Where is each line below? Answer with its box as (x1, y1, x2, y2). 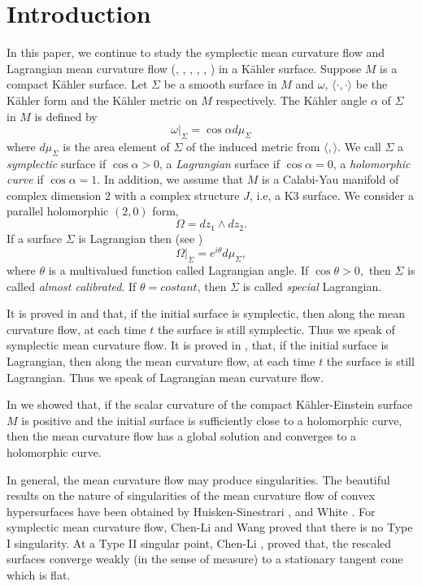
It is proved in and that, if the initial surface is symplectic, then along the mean (7, 305, 406, 322)
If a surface (7, 229, 63, 246)
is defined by (34, 107, 98, 124)
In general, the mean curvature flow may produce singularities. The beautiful (7, 471, 390, 488)
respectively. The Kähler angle (215, 91, 368, 108)
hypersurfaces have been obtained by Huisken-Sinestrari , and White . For (7, 502, 376, 519)
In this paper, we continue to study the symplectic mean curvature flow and (7, 44, 385, 61)
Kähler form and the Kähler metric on (7, 91, 198, 108)
